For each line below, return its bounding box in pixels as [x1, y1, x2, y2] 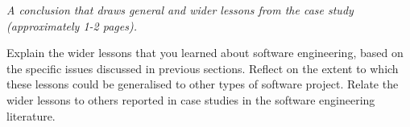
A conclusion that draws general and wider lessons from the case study [6, 2, 354, 18]
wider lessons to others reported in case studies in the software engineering [6, 91, 375, 108]
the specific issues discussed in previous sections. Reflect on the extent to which [6, 59, 399, 76]
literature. [6, 107, 56, 124]
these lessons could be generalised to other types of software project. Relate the [6, 76, 399, 92]
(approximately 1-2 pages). [6, 17, 137, 34]
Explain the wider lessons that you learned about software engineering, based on [6, 44, 404, 61]
